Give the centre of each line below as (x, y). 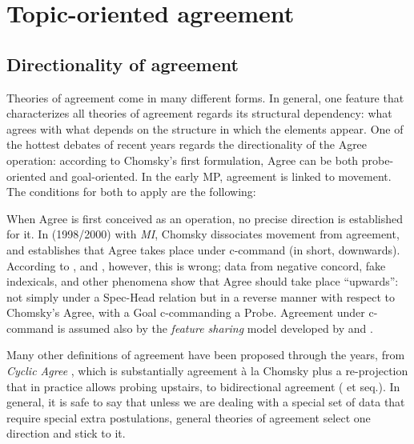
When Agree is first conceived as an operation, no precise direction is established (205, 218)
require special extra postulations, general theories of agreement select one (189, 417)
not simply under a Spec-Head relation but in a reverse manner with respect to (201, 296)
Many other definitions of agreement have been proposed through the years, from (206, 355)
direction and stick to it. (66, 433)
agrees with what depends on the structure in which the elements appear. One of (205, 128)
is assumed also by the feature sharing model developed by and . (215, 328)
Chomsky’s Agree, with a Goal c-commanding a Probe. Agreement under (186, 312)
